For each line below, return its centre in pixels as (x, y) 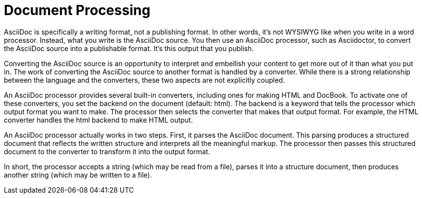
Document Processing (77, 10)
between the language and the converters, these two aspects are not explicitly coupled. (144, 80)
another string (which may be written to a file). (78, 175)
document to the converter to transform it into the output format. (107, 151)
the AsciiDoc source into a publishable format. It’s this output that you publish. (129, 48)
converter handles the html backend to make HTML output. (98, 120)
